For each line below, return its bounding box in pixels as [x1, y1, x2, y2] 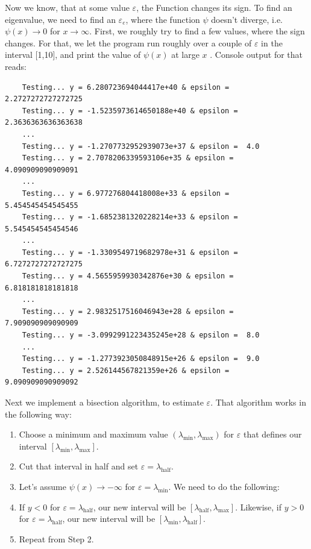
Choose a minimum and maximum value [19, 428, 168, 441]
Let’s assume [19, 480, 66, 492]
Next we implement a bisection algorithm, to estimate [5, 396, 204, 408]
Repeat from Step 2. [19, 532, 94, 545]
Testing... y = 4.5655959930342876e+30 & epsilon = [22, 272, 234, 281]
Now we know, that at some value [5, 1, 130, 13]
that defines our [243, 428, 302, 441]
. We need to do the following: [168, 480, 280, 492]
